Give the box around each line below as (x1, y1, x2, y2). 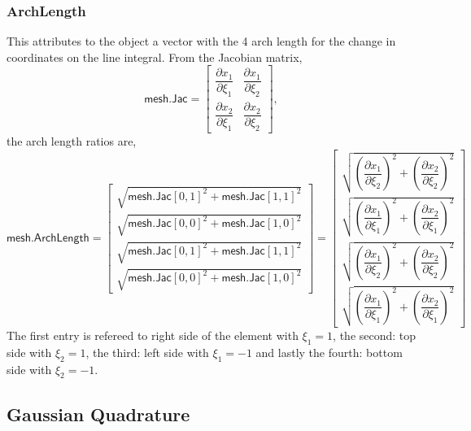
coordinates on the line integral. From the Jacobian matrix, (7, 48, 303, 65)
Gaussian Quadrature (7, 401, 190, 426)
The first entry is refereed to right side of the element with (7, 327, 299, 344)
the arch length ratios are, (7, 133, 137, 150)
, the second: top (333, 327, 416, 344)
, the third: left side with (85, 343, 209, 360)
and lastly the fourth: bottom (255, 343, 403, 360)
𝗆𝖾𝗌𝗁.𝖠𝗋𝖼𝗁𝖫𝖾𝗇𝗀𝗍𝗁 (7, 232, 89, 244)
